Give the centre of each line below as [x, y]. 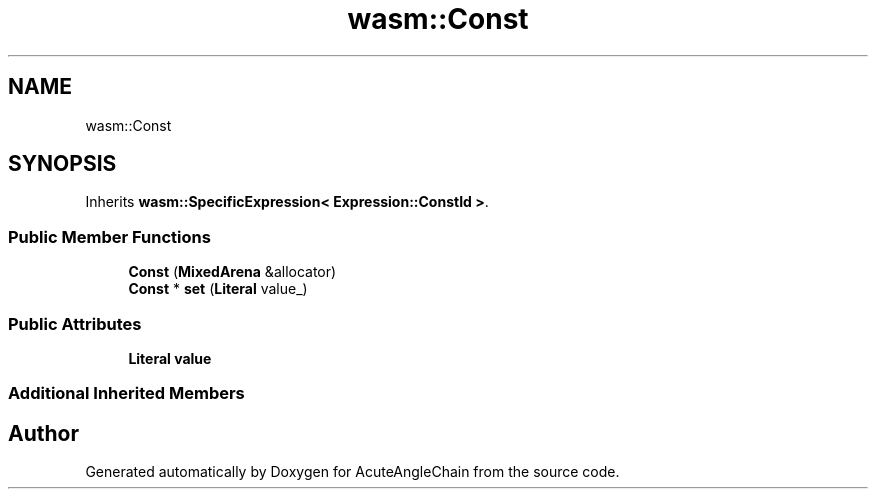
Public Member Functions [109, 236]
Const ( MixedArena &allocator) [232, 272]
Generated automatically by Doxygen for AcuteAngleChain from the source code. [352, 472]
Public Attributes [75, 323]
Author [43, 433]
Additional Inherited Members [126, 393]
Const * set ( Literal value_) [218, 289]
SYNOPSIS [62, 164]
